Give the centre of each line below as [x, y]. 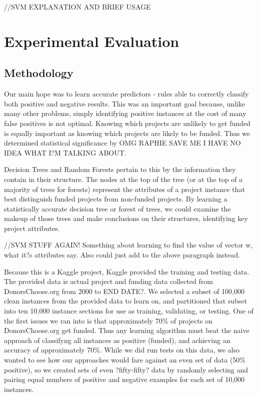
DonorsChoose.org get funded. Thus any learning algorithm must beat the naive [127, 330]
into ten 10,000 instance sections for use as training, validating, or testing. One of [129, 311]
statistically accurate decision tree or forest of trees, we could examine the [117, 208]
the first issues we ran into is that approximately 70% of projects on [108, 320]
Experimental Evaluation [92, 41]
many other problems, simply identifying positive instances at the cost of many [125, 113]
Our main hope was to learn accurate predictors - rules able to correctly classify [126, 94]
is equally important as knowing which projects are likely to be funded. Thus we [127, 133]
